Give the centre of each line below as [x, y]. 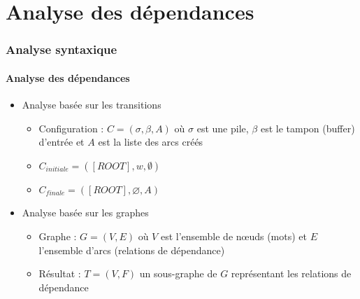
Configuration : [71, 128]
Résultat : [60, 273]
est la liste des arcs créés [151, 142]
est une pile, [223, 128]
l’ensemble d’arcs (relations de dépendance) [132, 250]
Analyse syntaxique [62, 49]
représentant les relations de [291, 273]
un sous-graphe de [178, 273]
